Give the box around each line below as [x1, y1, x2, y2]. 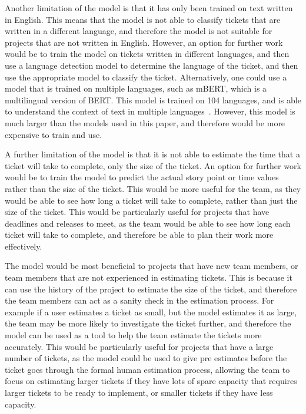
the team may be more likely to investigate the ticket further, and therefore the [5, 317, 291, 329]
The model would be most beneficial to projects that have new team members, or [5, 260, 298, 272]
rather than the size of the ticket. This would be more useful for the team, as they [5, 182, 301, 194]
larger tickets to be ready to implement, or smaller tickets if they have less [5, 386, 273, 398]
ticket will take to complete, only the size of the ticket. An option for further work [5, 159, 301, 171]
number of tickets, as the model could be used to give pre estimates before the [5, 352, 287, 364]
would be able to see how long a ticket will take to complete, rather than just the [5, 194, 298, 206]
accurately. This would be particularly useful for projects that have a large [5, 340, 274, 352]
